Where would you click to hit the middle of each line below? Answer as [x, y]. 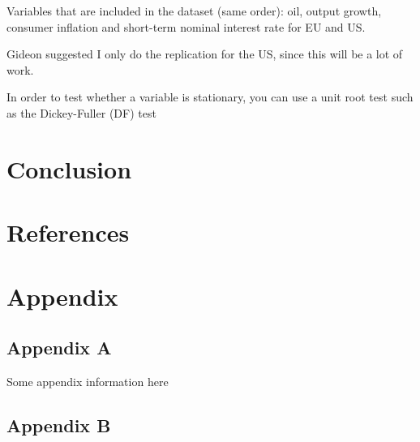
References [68, 232]
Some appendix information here [88, 381]
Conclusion [69, 168]
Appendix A [59, 348]
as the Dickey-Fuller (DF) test [81, 112]
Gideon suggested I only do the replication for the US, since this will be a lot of [205, 54]
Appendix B [59, 425]
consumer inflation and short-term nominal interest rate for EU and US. [186, 26]
